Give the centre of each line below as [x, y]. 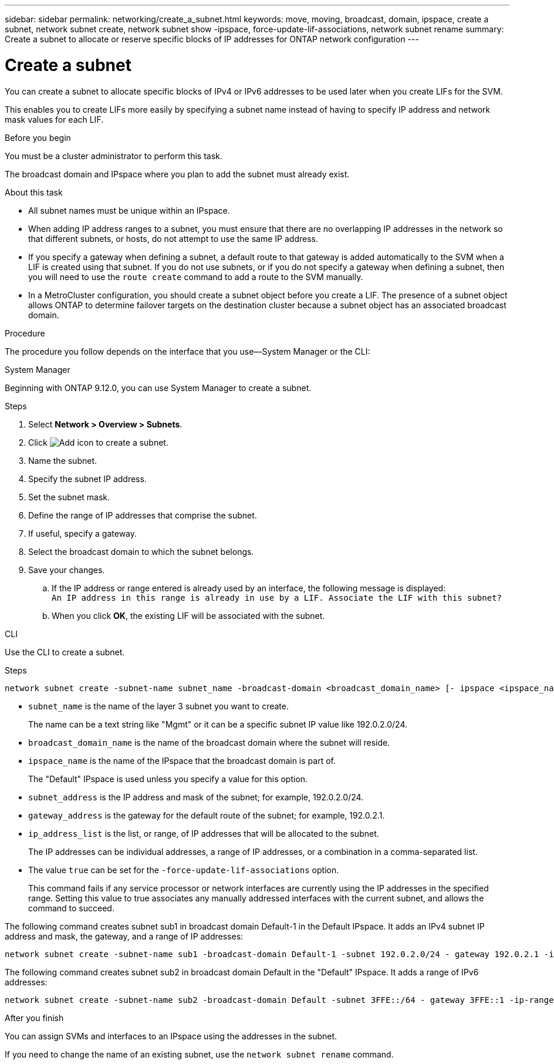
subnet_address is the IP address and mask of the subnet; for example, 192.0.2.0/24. [196, 797]
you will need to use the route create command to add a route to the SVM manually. [196, 277]
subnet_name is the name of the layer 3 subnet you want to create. [159, 706]
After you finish [34, 1018]
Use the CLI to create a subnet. [65, 652]
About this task [34, 192]
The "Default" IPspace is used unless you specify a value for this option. [168, 779]
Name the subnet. [63, 460]
